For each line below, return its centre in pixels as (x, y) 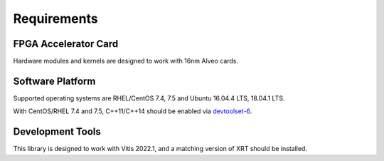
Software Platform (54, 81)
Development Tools (57, 132)
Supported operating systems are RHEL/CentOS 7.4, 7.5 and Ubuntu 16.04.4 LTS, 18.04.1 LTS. (149, 98)
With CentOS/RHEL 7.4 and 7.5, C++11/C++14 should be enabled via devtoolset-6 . (133, 111)
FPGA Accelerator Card (66, 44)
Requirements (56, 19)
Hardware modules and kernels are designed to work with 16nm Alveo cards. (126, 61)
